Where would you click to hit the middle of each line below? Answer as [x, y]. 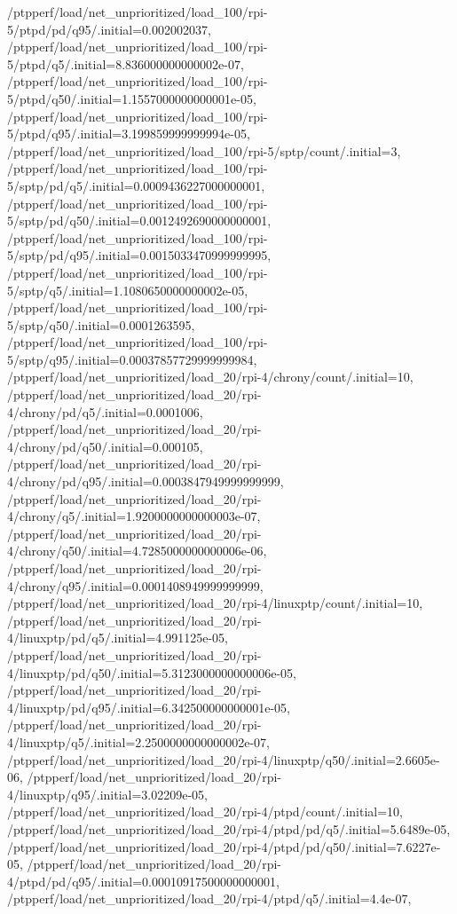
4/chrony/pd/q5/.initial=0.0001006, [105, 411]
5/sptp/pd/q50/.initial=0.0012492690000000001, [139, 221]
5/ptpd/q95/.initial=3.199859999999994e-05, [129, 134]
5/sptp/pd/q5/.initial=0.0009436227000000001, [136, 185]
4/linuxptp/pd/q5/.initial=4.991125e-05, [118, 638]
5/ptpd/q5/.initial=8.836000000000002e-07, [126, 63]
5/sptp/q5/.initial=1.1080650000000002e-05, [128, 290]
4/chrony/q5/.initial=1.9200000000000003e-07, [134, 516]
